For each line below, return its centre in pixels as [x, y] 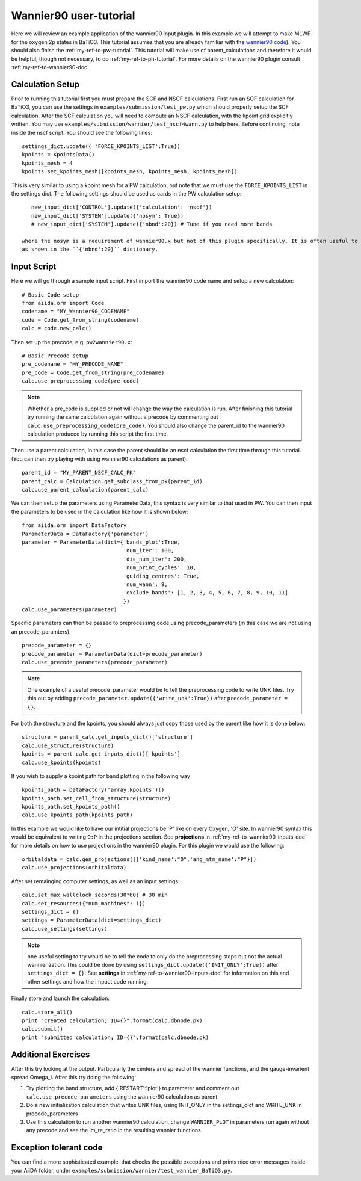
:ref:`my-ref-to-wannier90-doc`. [51, 67]
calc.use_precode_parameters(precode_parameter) [95, 662]
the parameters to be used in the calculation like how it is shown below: [100, 511]
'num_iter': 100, [149, 551]
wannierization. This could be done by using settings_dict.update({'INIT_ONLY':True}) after [153, 964]
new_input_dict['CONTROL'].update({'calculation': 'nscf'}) [122, 207]
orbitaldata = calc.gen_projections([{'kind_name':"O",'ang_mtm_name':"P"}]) [139, 859]
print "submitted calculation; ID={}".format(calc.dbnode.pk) [116, 1037]
